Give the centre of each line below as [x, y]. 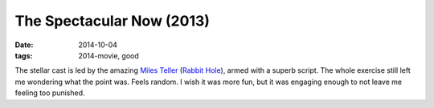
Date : [24, 45]
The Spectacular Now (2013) [113, 21]
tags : [24, 55]
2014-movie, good [109, 55]
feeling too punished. [50, 93]
